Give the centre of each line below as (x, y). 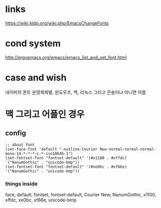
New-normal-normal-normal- (128, 149)
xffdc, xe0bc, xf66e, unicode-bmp (41, 200)
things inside (21, 183)
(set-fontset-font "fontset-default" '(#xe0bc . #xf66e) (66, 167)
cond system (33, 43)
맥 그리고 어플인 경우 (45, 115)
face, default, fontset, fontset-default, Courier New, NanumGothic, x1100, (81, 195)
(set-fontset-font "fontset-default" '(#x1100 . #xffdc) (66, 158)
